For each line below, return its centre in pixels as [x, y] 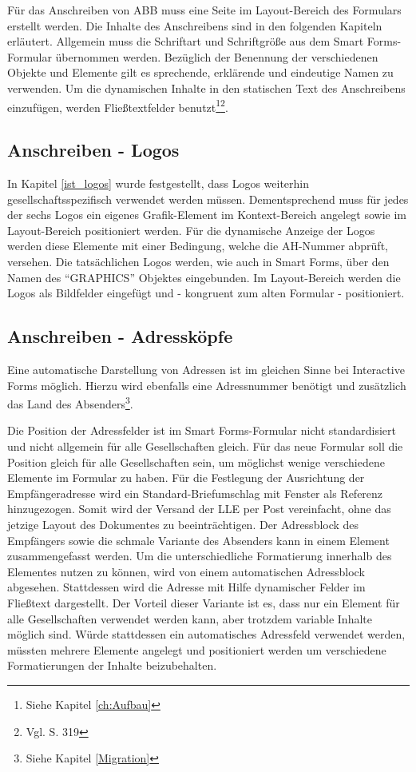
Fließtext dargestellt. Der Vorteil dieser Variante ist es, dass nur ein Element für [204, 602]
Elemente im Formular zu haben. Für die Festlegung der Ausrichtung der [186, 478]
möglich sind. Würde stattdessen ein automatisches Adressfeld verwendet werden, [206, 634]
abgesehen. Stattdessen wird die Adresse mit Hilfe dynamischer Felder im [186, 587]
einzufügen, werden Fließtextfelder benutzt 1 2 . [118, 105]
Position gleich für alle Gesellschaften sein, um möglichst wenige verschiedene [196, 462]
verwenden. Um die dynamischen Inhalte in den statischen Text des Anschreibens [206, 88]
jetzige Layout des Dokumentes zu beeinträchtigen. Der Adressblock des [183, 524]
